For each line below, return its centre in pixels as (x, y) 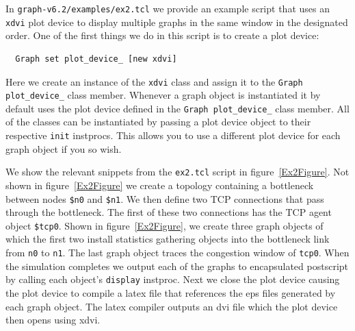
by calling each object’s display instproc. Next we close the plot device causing (173, 279)
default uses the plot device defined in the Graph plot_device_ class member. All (177, 108)
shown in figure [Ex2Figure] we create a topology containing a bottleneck (160, 185)
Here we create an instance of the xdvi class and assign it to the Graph (154, 81)
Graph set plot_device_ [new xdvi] (96, 59)
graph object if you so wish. (64, 148)
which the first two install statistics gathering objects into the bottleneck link (168, 239)
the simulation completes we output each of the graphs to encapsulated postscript (177, 266)
